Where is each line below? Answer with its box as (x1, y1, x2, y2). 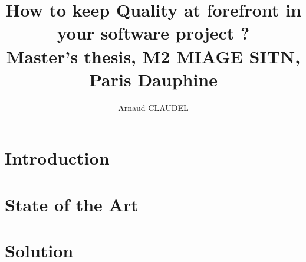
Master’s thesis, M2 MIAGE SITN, (6, 44, 301, 68)
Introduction (5, 146, 110, 170)
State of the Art (5, 192, 139, 216)
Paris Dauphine (88, 67, 218, 91)
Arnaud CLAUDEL (118, 101, 189, 113)
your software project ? (57, 21, 250, 45)
